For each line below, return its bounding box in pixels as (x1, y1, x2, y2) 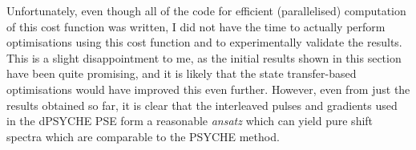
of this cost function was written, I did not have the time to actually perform (6, 18, 386, 34)
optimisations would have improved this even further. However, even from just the (6, 80, 410, 97)
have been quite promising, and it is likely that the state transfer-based (6, 65, 357, 82)
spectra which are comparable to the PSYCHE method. (6, 128, 280, 144)
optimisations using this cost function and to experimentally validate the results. (6, 34, 402, 51)
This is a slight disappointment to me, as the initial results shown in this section (6, 49, 402, 66)
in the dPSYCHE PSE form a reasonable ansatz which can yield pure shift (6, 112, 374, 129)
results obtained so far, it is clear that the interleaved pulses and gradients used (6, 96, 398, 113)
